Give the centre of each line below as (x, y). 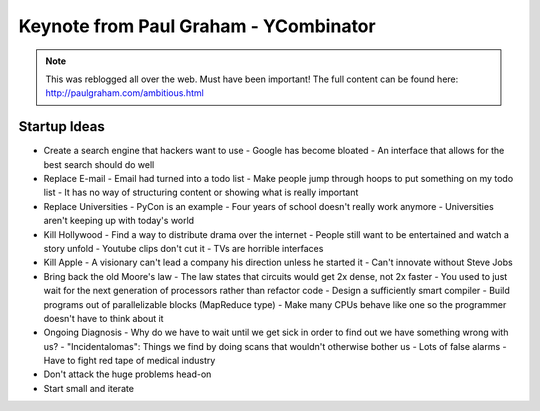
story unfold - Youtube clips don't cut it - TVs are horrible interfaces (183, 248)
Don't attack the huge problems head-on (127, 374)
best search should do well (99, 164)
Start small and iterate (89, 388)
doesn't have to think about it (103, 318)
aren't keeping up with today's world (119, 221)
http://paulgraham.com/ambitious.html (124, 93)
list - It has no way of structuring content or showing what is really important (201, 192)
